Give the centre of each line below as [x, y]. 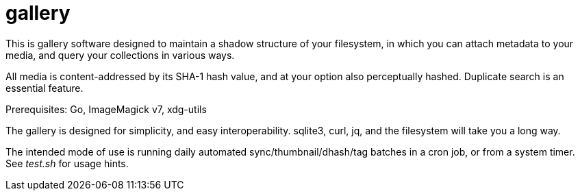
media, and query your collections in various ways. [120, 55]
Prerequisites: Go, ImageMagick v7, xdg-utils [106, 109]
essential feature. [45, 88]
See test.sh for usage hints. [67, 163]
